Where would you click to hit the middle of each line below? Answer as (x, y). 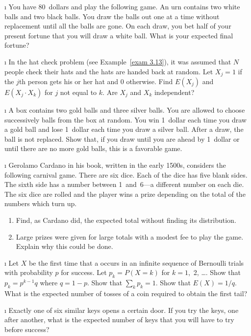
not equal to (78, 92)
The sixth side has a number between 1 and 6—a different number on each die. (124, 184)
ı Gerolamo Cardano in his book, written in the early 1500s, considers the (115, 165)
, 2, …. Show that (214, 272)
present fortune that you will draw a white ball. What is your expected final (119, 35)
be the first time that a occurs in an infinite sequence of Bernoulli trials (136, 262)
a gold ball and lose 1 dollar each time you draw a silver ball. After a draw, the (124, 129)
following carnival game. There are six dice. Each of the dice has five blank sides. (126, 174)
